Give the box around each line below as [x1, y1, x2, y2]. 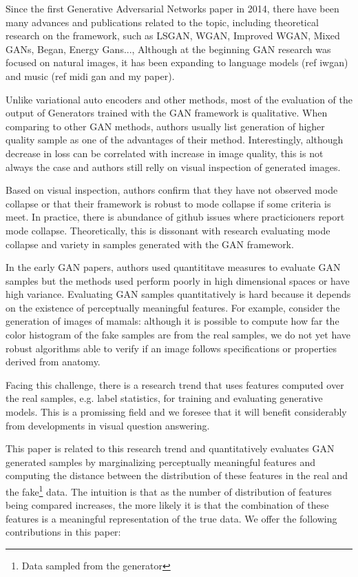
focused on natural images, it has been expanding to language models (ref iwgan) [6, 55, 348, 70]
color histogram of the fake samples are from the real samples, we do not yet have [6, 327, 351, 342]
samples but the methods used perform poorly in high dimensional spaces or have [6, 273, 350, 287]
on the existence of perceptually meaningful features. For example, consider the [6, 300, 340, 314]
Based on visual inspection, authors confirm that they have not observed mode [6, 183, 338, 197]
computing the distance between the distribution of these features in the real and [6, 468, 348, 483]
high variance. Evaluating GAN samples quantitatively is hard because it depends [6, 287, 351, 301]
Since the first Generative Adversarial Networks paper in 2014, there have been [6, 1, 339, 15]
